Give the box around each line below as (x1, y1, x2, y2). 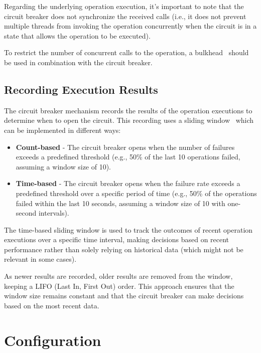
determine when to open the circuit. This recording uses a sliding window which (4, 115, 254, 125)
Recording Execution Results (4, 81, 158, 97)
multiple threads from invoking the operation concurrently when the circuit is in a (4, 21, 257, 31)
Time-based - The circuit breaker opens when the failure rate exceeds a (16, 178, 240, 189)
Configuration (4, 329, 101, 350)
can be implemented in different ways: (4, 124, 121, 135)
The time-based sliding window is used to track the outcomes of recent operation (4, 224, 253, 235)
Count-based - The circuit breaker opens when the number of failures (16, 141, 235, 152)
